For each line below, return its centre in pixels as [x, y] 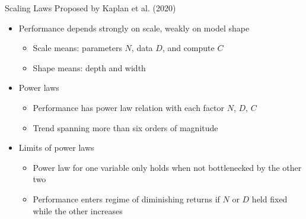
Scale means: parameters [77, 48]
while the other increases [78, 210]
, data [142, 48]
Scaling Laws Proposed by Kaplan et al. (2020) [90, 8]
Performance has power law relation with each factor [129, 107]
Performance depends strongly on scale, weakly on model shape [134, 28]
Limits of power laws [56, 147]
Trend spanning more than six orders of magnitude [125, 127]
